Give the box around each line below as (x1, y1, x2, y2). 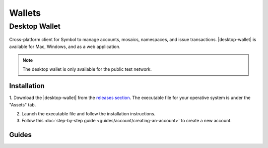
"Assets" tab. (9, 101, 36, 107)
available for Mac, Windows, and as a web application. (9, 44, 121, 49)
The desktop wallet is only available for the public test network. (22, 66, 152, 72)
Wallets (9, 7, 41, 18)
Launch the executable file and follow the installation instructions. (21, 111, 156, 117)
